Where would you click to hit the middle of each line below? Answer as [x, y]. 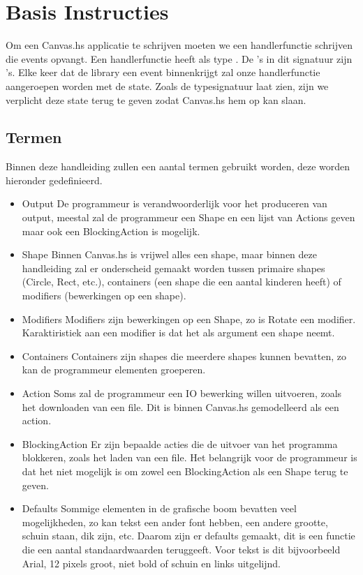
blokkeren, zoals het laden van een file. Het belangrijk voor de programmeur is [190, 457]
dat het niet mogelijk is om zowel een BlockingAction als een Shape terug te [185, 471]
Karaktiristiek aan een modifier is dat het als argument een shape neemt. [178, 333]
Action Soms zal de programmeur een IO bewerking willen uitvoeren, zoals [182, 393]
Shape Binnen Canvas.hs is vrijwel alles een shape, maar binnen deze [169, 254]
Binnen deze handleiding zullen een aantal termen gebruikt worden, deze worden [178, 166]
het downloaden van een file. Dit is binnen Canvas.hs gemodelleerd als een [180, 406]
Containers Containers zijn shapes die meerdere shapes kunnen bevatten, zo [184, 356]
